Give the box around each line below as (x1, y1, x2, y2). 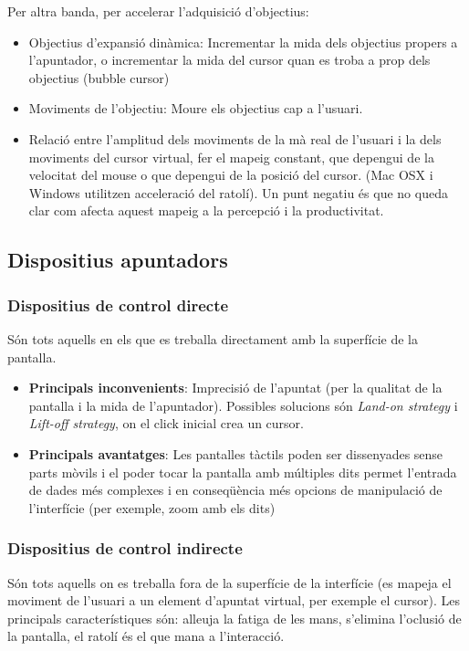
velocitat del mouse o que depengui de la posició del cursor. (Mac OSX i (28, 165, 433, 184)
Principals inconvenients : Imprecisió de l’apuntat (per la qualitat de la (28, 378, 443, 397)
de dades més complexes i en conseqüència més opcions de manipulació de (28, 480, 443, 499)
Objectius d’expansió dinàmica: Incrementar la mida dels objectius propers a (28, 32, 458, 51)
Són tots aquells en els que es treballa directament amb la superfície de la (7, 329, 419, 348)
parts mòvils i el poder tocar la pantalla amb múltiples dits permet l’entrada (28, 462, 457, 481)
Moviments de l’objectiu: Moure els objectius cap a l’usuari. (28, 99, 363, 118)
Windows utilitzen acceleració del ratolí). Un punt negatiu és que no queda (28, 183, 448, 202)
